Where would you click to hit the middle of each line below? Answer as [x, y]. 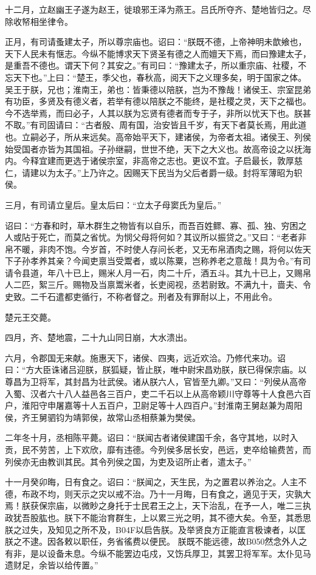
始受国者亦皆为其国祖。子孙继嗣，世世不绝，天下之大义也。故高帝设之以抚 [154, 148]
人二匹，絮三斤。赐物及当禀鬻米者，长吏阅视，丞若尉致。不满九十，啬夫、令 [158, 284]
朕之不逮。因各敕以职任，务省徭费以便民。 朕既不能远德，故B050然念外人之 [156, 541]
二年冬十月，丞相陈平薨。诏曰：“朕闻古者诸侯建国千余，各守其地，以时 [147, 437]
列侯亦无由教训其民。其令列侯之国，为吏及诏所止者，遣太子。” [128, 461]
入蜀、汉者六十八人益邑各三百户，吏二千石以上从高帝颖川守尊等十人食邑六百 [158, 393]
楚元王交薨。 [30, 317]
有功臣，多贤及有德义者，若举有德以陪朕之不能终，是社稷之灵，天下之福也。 [158, 101]
